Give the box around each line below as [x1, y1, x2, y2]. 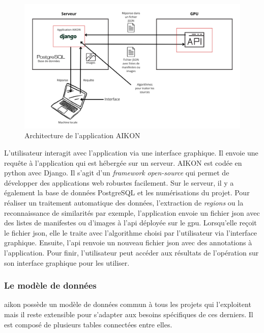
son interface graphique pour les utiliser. [4, 257, 130, 268]
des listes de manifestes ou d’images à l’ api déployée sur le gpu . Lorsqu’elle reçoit [4, 217, 257, 228]
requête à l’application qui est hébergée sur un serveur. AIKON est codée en [4, 157, 242, 168]
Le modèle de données [4, 279, 97, 292]
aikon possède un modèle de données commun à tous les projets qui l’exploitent [4, 299, 251, 310]
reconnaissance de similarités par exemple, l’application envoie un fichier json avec [4, 207, 260, 218]
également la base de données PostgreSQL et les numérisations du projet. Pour [4, 187, 250, 198]
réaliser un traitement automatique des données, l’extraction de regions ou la [4, 197, 244, 208]
